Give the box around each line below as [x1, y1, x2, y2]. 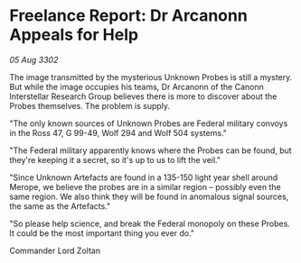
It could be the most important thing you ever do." [9, 227, 195, 239]
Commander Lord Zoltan [9, 245, 101, 256]
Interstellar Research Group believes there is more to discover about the [9, 91, 277, 102]
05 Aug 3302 [9, 54, 59, 65]
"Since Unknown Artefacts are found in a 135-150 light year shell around [9, 172, 278, 183]
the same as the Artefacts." [9, 200, 111, 212]
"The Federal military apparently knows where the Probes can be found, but [9, 145, 292, 156]
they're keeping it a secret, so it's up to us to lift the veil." [9, 154, 221, 165]
